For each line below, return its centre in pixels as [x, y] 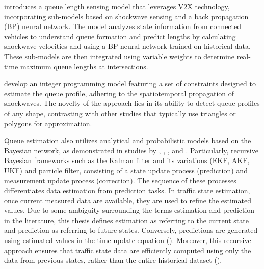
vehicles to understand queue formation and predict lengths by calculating [120, 36]
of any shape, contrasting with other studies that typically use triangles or [120, 113]
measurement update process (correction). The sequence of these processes [120, 180]
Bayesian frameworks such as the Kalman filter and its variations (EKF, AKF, [127, 160]
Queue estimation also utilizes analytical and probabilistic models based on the [128, 140]
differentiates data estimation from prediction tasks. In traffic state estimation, [127, 190]
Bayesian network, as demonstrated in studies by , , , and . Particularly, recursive [131, 150]
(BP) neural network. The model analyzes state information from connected [123, 26]
